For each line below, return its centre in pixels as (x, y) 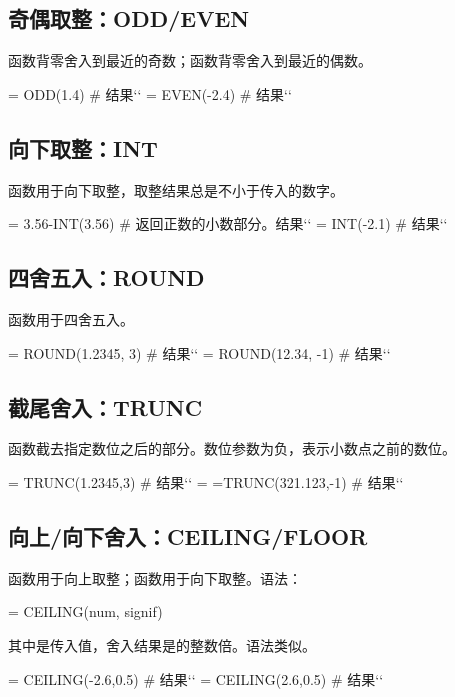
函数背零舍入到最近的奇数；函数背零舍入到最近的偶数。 (190, 60)
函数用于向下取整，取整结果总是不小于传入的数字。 (176, 189)
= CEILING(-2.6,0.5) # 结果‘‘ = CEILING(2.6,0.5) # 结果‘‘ (196, 678)
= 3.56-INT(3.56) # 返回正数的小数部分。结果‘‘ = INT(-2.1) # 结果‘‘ (228, 223)
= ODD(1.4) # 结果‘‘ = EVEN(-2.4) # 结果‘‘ (150, 93)
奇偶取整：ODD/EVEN (129, 18)
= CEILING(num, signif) (85, 611)
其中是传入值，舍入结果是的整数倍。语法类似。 (162, 644)
